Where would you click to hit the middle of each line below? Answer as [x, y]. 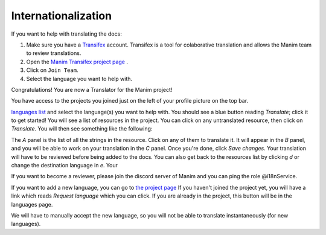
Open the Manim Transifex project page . [77, 62]
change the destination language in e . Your [64, 166]
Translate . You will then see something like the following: [82, 129]
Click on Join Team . [52, 70]
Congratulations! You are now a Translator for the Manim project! [92, 89]
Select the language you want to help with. [79, 79]
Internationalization [61, 16]
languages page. [32, 204]
